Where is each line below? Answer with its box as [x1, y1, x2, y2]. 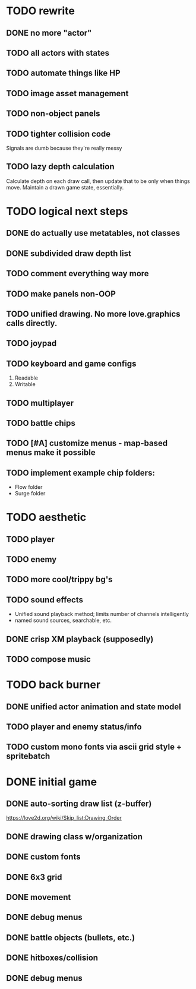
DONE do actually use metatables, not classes [6, 228, 181, 238]
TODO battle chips [6, 418, 75, 428]
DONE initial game [6, 775, 97, 788]
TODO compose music [6, 655, 91, 665]
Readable [14, 374, 39, 381]
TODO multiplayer [6, 398, 74, 408]
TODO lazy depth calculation [6, 162, 115, 172]
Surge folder [14, 490, 46, 497]
